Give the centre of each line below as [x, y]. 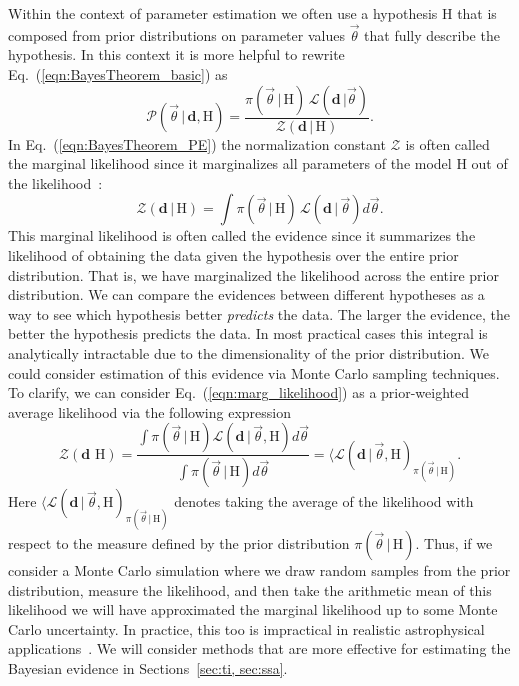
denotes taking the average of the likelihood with [324, 501]
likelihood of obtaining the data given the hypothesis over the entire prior [233, 255]
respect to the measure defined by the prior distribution [179, 543]
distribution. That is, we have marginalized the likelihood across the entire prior [253, 274]
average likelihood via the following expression [149, 411]
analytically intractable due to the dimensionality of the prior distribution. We [249, 352]
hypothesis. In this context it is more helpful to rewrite [176, 54]
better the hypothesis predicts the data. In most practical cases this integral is [248, 333]
